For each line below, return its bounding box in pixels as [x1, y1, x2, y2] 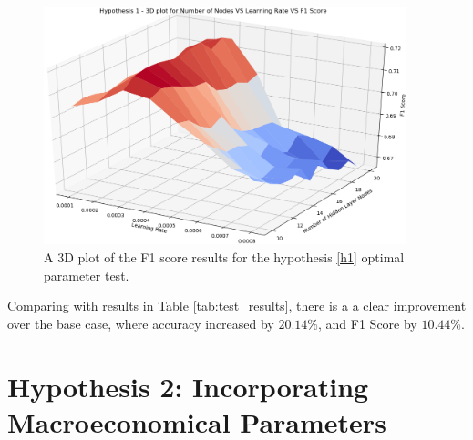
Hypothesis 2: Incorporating [7, 367, 369, 404]
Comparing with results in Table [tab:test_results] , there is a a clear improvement [7, 296, 467, 315]
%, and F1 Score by [307, 313, 417, 333]
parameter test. [44, 265, 129, 284]
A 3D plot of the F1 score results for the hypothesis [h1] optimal [44, 247, 405, 266]
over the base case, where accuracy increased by [7, 313, 274, 333]
